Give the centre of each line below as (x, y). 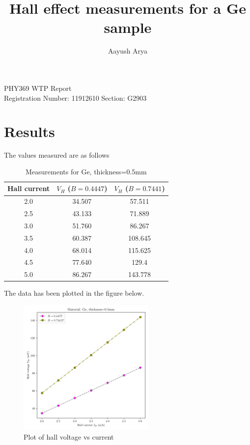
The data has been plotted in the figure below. (74, 293)
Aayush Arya (128, 51)
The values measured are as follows (57, 155)
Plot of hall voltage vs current (69, 436)
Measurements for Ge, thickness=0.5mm (86, 171)
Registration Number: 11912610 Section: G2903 (75, 97)
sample (128, 27)
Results (29, 131)
